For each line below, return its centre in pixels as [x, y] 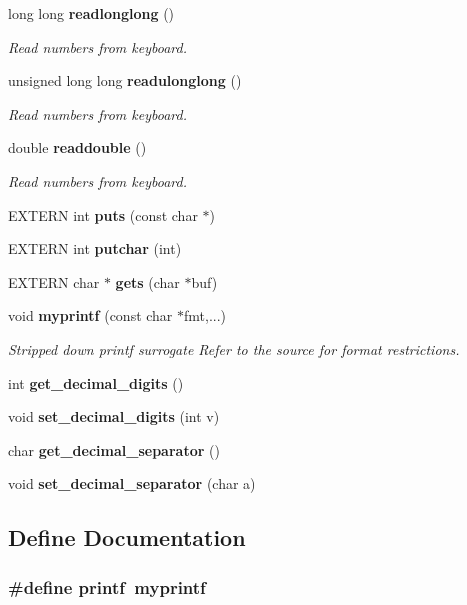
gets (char [147, 281]
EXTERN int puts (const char [103, 214]
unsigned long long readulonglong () [125, 80]
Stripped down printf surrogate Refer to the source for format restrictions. [234, 348]
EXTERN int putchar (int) [95, 248]
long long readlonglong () [91, 13]
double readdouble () [77, 147]
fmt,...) [205, 315]
